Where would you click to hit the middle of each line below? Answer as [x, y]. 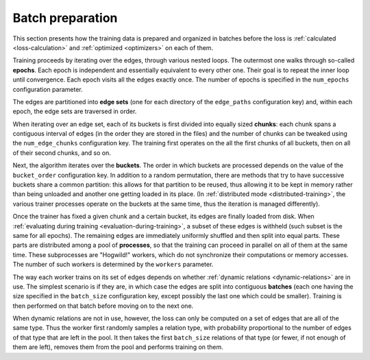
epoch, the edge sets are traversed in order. [75, 111]
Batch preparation [65, 18]
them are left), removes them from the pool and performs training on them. [118, 347]
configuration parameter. [48, 89]
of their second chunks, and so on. [62, 153]
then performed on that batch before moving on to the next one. [103, 306]
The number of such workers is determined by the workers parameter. [113, 265]
